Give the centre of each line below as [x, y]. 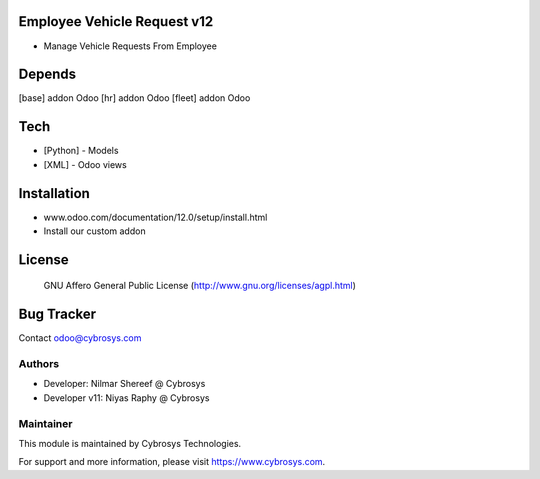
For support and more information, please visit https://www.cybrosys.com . [172, 462]
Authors [39, 364]
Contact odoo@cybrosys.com [80, 338]
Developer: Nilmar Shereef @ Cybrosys [124, 384]
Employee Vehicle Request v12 [116, 21]
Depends [47, 74]
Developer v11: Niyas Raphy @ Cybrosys [126, 397]
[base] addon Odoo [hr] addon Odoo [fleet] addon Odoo [134, 98]
